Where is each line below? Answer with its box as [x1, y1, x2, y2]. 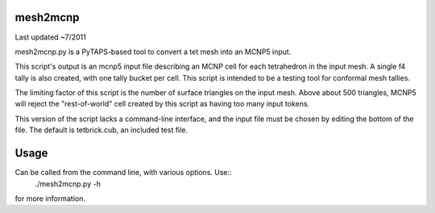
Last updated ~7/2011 [14, 32, 86, 42]
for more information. [14, 194, 86, 203]
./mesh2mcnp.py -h [35, 178, 101, 189]
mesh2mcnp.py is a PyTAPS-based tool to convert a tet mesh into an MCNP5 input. [14, 47, 292, 56]
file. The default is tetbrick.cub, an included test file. [14, 125, 188, 135]
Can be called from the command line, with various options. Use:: [14, 168, 233, 177]
